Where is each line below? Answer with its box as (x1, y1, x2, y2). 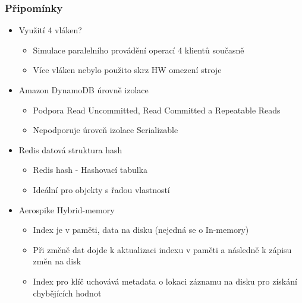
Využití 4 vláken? (18, 24, 82, 36)
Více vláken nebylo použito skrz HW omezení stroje (33, 64, 222, 76)
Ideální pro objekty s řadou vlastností (33, 183, 170, 195)
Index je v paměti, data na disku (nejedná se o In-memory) (33, 223, 249, 236)
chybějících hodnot (33, 286, 102, 299)
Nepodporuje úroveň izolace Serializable (33, 124, 178, 136)
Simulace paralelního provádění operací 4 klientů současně (33, 43, 244, 56)
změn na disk (33, 255, 81, 267)
